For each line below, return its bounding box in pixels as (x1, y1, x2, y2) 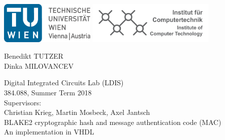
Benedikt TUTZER (4, 51, 64, 61)
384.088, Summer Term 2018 (4, 87, 92, 97)
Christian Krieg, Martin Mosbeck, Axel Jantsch (4, 107, 150, 117)
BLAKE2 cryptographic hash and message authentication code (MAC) (4, 116, 221, 127)
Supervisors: (4, 97, 42, 107)
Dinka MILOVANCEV (4, 60, 74, 71)
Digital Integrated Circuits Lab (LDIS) (4, 77, 124, 88)
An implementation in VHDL (4, 126, 94, 137)
